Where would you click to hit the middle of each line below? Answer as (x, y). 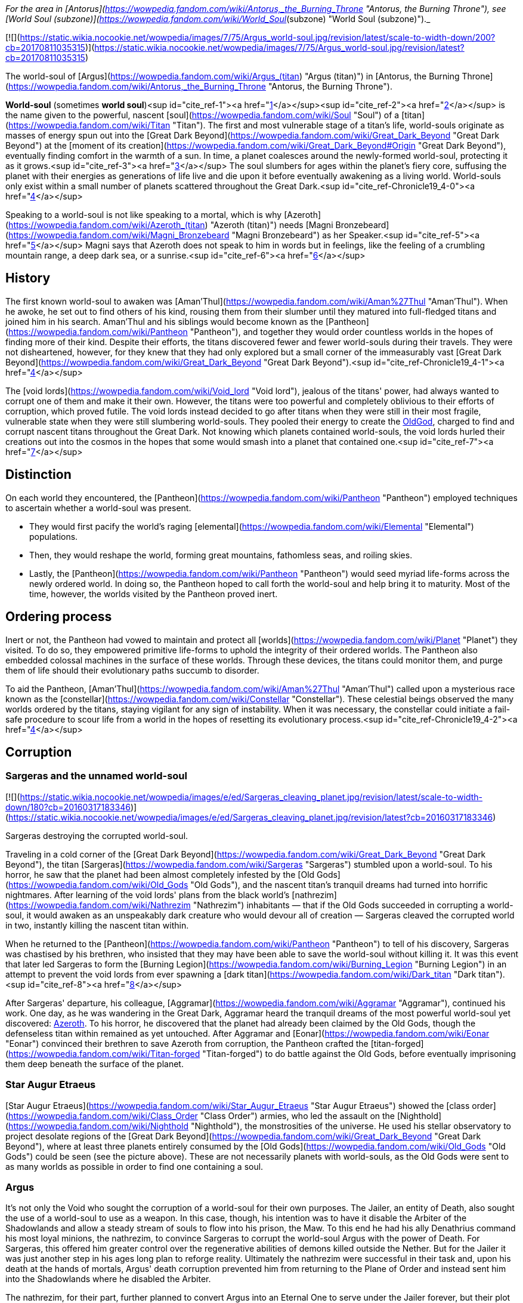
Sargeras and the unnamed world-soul (96, 776)
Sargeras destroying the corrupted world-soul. (97, 835)
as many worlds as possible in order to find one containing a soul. (134, 1166)
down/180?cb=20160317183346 (68, 807)
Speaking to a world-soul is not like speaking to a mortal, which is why (144, 215)
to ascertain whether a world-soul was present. (98, 508)
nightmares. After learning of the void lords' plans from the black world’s (148, 895)
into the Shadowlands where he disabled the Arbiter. (108, 1279)
